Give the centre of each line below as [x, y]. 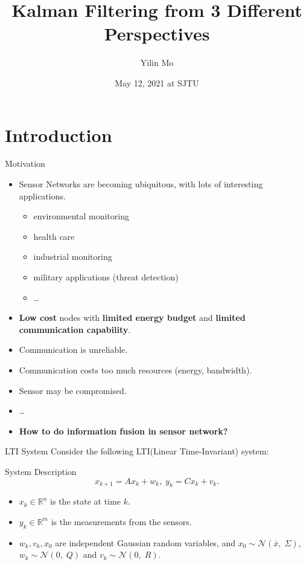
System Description [41, 471]
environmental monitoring [81, 216]
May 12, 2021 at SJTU [157, 82]
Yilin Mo [157, 63]
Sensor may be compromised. [73, 390]
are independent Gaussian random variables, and [145, 542]
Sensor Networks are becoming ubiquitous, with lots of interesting [141, 184]
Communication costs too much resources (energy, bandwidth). [135, 370]
